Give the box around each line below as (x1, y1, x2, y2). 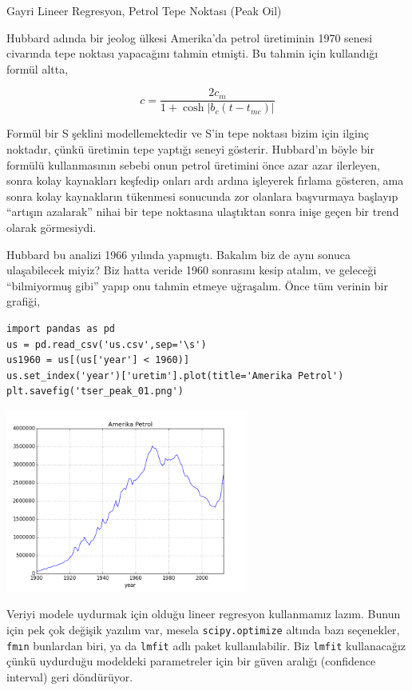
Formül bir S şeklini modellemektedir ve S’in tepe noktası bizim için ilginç (6, 125, 369, 142)
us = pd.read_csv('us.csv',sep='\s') (6, 338, 207, 350)
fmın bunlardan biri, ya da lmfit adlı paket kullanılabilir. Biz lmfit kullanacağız (6, 637, 406, 653)
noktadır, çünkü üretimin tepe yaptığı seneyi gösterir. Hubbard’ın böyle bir (6, 141, 374, 158)
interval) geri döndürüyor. (6, 668, 133, 685)
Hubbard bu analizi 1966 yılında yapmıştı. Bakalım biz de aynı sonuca (6, 246, 351, 262)
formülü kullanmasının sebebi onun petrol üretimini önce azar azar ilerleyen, (6, 156, 380, 173)
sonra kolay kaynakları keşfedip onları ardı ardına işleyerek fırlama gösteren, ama (6, 172, 404, 189)
